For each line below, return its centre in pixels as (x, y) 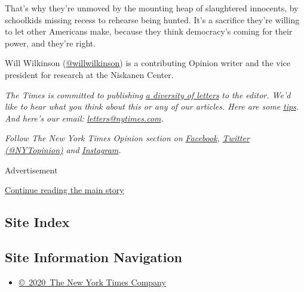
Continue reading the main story (65, 190)
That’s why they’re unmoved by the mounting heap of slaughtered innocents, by (152, 8)
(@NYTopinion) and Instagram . (63, 149)
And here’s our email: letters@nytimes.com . (84, 118)
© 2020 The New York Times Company (92, 282)
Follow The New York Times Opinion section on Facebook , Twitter (127, 138)
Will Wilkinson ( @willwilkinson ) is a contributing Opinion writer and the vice (148, 63)
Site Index (37, 222)
